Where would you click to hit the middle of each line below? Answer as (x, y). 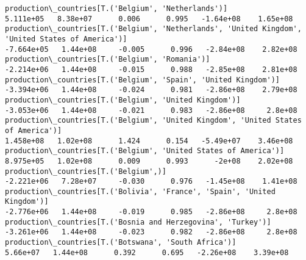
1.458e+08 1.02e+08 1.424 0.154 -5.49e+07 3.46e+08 (149, 141)
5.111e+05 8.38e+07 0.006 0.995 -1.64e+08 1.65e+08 (149, 19)
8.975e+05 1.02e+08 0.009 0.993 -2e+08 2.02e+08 (149, 161)
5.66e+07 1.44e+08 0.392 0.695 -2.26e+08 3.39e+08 (147, 252)
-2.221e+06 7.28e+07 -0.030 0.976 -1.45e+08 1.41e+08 (151, 182)
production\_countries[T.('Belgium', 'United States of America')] (145, 151)
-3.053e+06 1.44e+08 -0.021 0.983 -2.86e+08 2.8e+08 (151, 110)
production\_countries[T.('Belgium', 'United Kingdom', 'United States (153, 121)
